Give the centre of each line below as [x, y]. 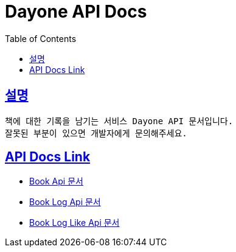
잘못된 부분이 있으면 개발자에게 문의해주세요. [96, 133]
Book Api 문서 [56, 181]
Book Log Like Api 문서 [75, 223]
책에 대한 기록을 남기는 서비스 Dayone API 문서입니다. [119, 121]
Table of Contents [41, 38]
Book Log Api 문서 [65, 202]
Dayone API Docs [76, 12]
